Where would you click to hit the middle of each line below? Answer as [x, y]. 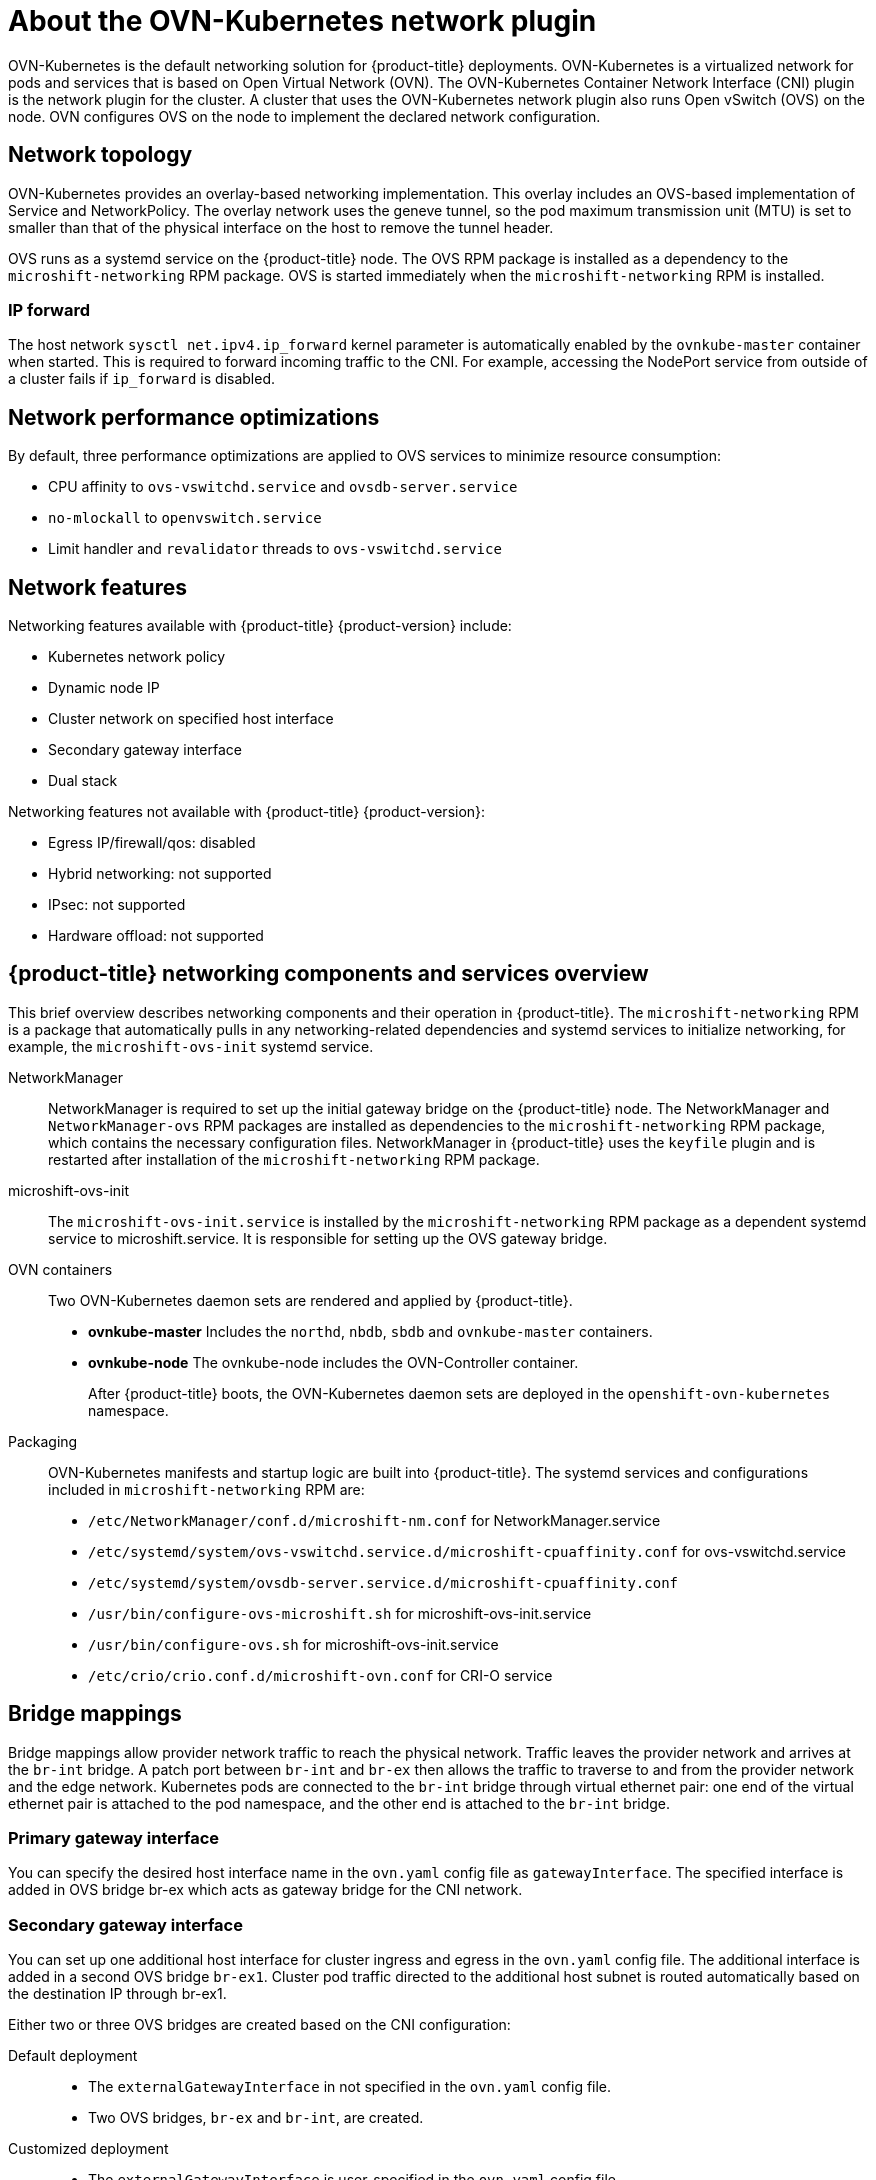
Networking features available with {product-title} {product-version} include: [260, 626]
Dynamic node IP [104, 688]
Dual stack [83, 781]
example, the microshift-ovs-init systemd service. [191, 1046]
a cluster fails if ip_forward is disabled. [142, 379]
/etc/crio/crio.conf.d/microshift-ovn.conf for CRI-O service [320, 1675]
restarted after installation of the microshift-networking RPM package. [294, 1159]
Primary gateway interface [114, 1838]
